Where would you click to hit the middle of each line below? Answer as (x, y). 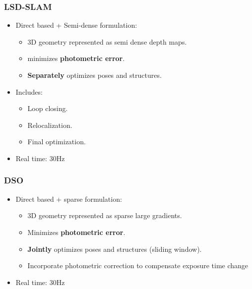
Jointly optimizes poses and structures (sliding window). (115, 249)
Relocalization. (50, 125)
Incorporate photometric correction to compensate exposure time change (138, 265)
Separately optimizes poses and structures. (94, 75)
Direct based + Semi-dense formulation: (76, 25)
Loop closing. (48, 108)
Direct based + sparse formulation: (69, 199)
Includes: (29, 91)
